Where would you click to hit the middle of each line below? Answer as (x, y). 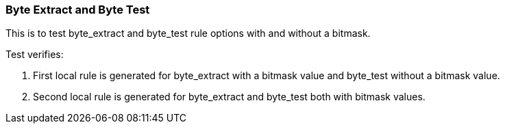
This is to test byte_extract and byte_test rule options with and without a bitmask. (188, 33)
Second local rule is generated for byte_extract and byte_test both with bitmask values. (229, 97)
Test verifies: (35, 55)
